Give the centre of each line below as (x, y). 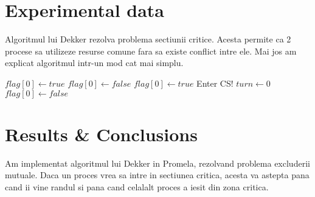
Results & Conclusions (101, 134)
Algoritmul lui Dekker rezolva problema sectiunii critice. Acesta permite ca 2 (148, 39)
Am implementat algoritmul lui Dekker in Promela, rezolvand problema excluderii (157, 163)
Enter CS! (215, 83)
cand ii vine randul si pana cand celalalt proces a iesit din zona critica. (137, 186)
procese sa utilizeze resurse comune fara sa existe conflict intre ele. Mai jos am (151, 51)
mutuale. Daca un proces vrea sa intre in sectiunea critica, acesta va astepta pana (157, 175)
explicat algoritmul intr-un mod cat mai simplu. (94, 63)
